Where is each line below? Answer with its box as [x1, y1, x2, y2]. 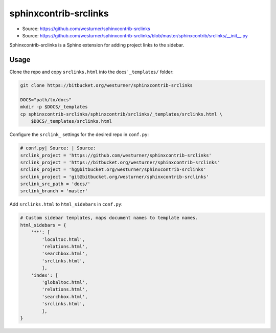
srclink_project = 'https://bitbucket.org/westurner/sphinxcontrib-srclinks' [20, 159, 220, 165]
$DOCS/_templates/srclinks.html [31, 118, 112, 124]
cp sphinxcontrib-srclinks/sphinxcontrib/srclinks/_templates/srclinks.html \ [20, 111, 222, 117]
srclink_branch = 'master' [20, 188, 88, 194]
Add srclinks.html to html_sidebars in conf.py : [9, 201, 123, 207]
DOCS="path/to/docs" [20, 97, 72, 102]
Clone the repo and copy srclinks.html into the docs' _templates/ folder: [9, 69, 174, 75]
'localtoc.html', [41, 236, 85, 242]
